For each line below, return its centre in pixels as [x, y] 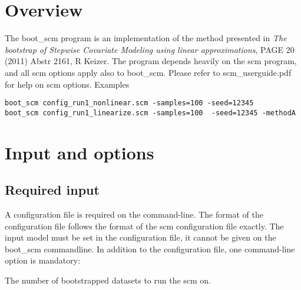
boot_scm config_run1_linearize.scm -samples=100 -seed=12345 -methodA [150, 113]
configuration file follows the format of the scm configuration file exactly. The [144, 226]
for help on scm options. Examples [67, 84]
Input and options [80, 152]
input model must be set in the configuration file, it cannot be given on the [140, 237]
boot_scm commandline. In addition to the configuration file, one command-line [150, 249]
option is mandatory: [43, 260]
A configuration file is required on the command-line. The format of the [134, 214]
